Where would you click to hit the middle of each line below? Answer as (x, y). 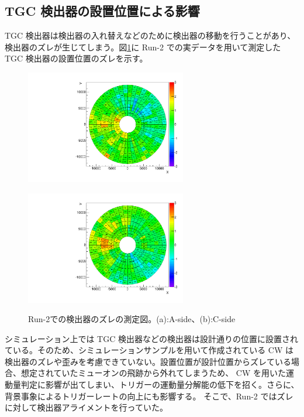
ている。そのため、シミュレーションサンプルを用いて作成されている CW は (149, 350)
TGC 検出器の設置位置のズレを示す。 (76, 58)
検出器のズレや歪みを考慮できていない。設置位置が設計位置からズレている (148, 361)
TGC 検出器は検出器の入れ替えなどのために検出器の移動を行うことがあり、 (150, 35)
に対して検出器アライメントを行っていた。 (86, 407)
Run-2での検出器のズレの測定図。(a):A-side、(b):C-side (132, 319)
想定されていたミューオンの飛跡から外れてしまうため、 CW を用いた (153, 373)
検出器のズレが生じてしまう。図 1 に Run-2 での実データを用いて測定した (143, 47)
